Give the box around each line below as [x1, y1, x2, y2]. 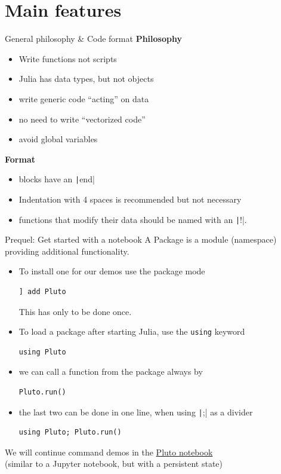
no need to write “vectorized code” [18, 112, 146, 125]
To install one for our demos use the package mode [18, 265, 205, 277]
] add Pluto [18, 287, 66, 296]
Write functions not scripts [18, 52, 117, 65]
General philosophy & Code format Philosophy [5, 32, 182, 45]
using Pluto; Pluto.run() [18, 428, 122, 437]
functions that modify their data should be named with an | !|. [18, 213, 247, 225]
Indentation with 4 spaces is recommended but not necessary [18, 192, 242, 205]
